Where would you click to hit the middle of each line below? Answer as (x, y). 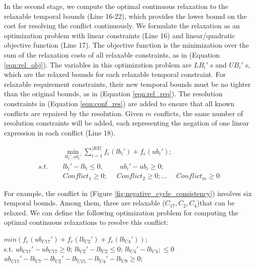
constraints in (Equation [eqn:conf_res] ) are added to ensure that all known (119, 103)
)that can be (216, 203)
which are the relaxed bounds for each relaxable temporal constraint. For (115, 74)
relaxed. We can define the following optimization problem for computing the (121, 212)
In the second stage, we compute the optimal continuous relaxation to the (116, 6)
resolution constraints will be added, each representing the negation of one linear (127, 123)
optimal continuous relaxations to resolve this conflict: (86, 222)
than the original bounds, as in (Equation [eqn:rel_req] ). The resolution (113, 94)
